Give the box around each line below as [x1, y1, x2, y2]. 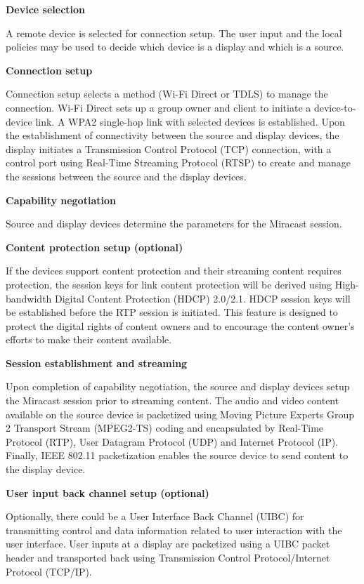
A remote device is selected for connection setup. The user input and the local [6, 25, 342, 40]
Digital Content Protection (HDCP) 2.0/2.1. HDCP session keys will [55, 291, 351, 305]
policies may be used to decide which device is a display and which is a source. [6, 39, 344, 54]
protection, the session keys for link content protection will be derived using [6, 277, 332, 291]
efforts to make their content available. [6, 332, 172, 347]
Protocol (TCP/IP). [6, 564, 92, 578]
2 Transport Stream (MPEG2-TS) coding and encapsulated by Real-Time [6, 420, 324, 435]
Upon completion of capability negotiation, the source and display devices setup [6, 379, 350, 394]
